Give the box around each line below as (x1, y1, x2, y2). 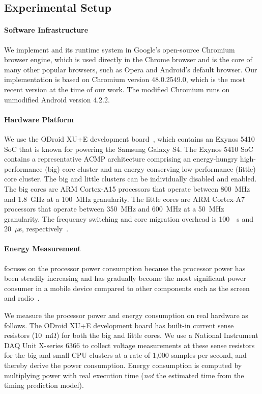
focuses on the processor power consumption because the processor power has (4, 262, 246, 273)
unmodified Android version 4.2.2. (4, 94, 110, 104)
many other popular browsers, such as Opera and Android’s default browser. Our (4, 64, 257, 74)
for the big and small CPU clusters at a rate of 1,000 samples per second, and (4, 350, 247, 360)
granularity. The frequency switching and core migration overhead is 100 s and (4, 213, 254, 224)
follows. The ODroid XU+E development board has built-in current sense (4, 320, 234, 330)
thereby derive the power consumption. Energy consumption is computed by (4, 360, 242, 371)
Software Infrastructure (4, 24, 89, 35)
